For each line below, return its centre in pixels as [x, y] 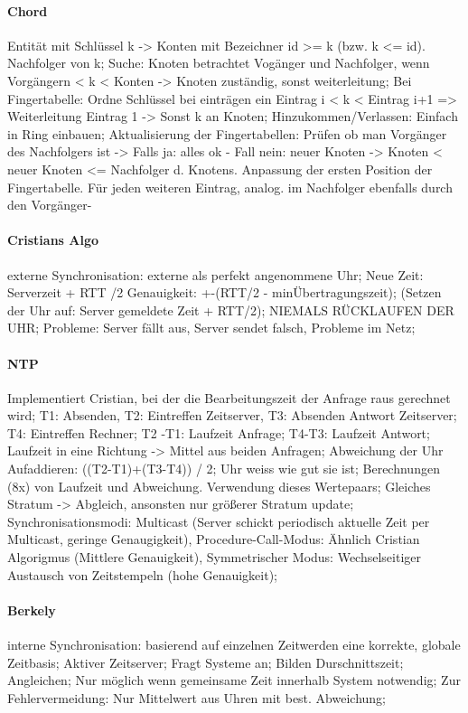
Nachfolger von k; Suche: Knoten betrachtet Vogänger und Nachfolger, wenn [219, 63]
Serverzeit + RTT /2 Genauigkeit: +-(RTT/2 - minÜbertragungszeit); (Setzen [225, 292]
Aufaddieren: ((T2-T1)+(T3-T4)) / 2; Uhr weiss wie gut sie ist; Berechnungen [224, 469]
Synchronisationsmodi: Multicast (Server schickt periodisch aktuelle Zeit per [219, 521]
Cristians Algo [53, 240]
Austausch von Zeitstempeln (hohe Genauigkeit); [142, 574]
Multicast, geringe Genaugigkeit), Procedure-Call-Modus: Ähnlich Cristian [214, 539]
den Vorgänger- [50, 205]
